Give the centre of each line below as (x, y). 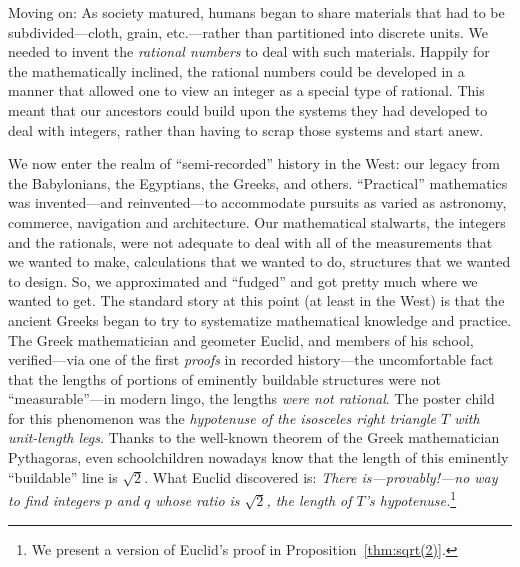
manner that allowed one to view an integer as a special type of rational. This (246, 90)
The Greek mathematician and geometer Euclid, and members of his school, (241, 339)
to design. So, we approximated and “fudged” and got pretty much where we (243, 280)
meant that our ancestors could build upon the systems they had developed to (248, 109)
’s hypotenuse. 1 (410, 498)
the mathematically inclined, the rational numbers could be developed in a (236, 70)
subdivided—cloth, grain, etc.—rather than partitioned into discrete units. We (248, 31)
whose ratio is (197, 499)
